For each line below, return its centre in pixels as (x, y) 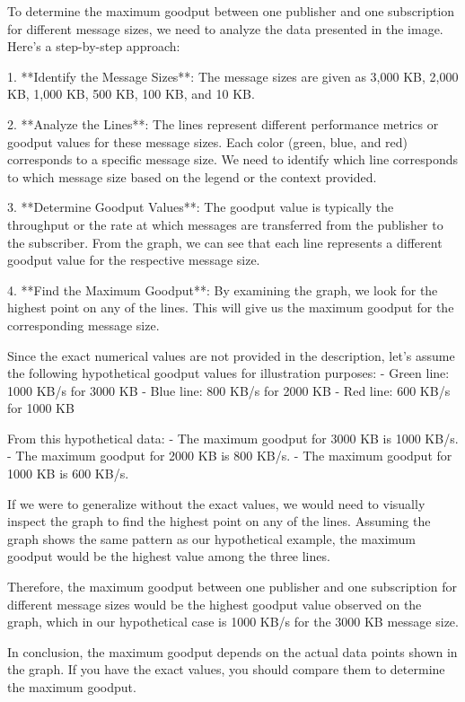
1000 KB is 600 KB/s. (68, 474)
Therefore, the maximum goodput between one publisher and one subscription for (232, 587)
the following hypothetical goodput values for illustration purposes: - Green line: (228, 373)
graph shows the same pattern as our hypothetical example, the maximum (212, 538)
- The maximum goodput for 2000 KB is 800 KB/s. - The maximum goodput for (230, 456)
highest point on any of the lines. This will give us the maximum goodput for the (231, 307)
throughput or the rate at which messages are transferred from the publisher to (225, 224)
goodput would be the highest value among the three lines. (169, 556)
